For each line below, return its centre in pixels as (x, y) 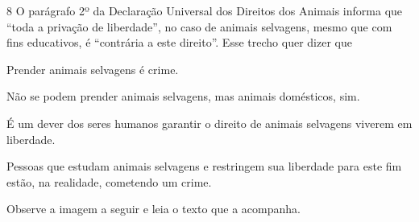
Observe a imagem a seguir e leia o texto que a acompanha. (153, 209)
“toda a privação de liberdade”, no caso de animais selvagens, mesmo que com (199, 26)
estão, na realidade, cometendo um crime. (109, 181)
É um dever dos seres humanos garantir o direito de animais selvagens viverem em (209, 123)
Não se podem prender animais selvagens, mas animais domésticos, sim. (183, 96)
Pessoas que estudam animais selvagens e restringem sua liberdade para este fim (204, 166)
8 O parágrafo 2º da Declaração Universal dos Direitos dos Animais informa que (205, 10)
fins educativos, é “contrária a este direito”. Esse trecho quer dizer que (179, 42)
